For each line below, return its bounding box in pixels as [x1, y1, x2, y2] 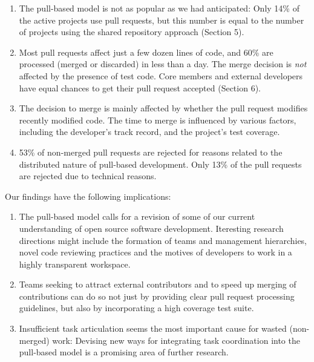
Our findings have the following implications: [5, 189, 171, 202]
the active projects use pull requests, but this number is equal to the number [19, 13, 304, 26]
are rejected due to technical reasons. [19, 169, 157, 182]
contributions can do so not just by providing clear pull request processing [19, 289, 295, 302]
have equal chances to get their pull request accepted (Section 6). [19, 81, 261, 94]
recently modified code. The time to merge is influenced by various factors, [19, 113, 296, 126]
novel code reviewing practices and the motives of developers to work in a [19, 246, 292, 258]
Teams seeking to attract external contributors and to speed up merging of [19, 278, 296, 291]
